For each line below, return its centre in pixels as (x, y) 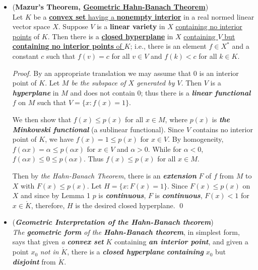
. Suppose (73, 26)
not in (49, 252)
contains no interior (223, 129)
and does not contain (103, 92)
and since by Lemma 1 (55, 195)
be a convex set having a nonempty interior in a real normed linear (144, 16)
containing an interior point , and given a (181, 242)
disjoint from (34, 261)
